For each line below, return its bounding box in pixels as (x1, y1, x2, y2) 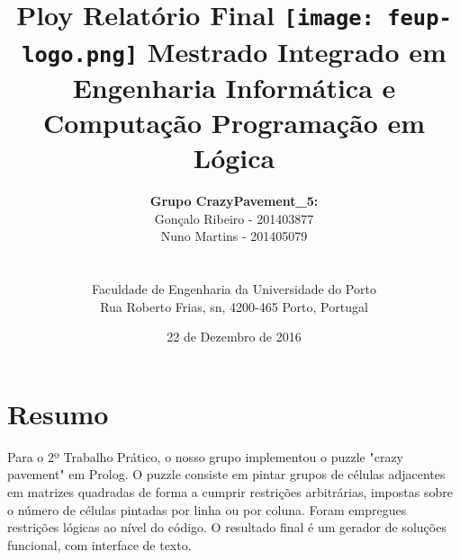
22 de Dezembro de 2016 (167, 327, 302, 346)
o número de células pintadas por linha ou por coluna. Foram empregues (7, 500, 407, 519)
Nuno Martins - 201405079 (160, 227, 308, 245)
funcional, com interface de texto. (7, 535, 192, 554)
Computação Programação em (42, 104, 426, 140)
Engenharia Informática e (72, 68, 396, 105)
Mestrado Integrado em (147, 32, 446, 69)
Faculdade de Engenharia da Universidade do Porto (92, 280, 376, 298)
